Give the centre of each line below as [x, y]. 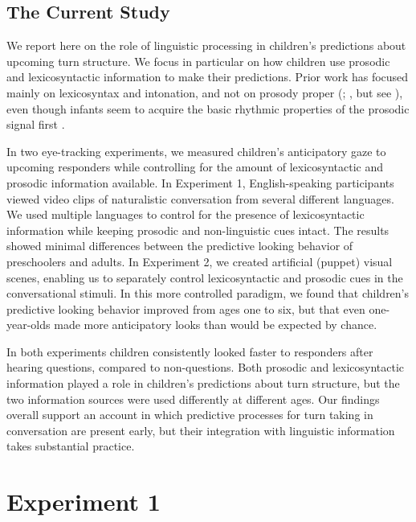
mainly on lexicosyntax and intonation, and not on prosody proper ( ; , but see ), [205, 92]
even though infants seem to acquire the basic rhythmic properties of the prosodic [208, 108]
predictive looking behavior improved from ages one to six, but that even [186, 308]
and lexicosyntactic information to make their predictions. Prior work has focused [208, 77]
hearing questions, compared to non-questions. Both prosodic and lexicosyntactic [206, 367]
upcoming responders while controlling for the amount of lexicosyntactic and [195, 167]
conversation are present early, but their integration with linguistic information [201, 430]
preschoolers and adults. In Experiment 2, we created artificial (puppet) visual [200, 261]
